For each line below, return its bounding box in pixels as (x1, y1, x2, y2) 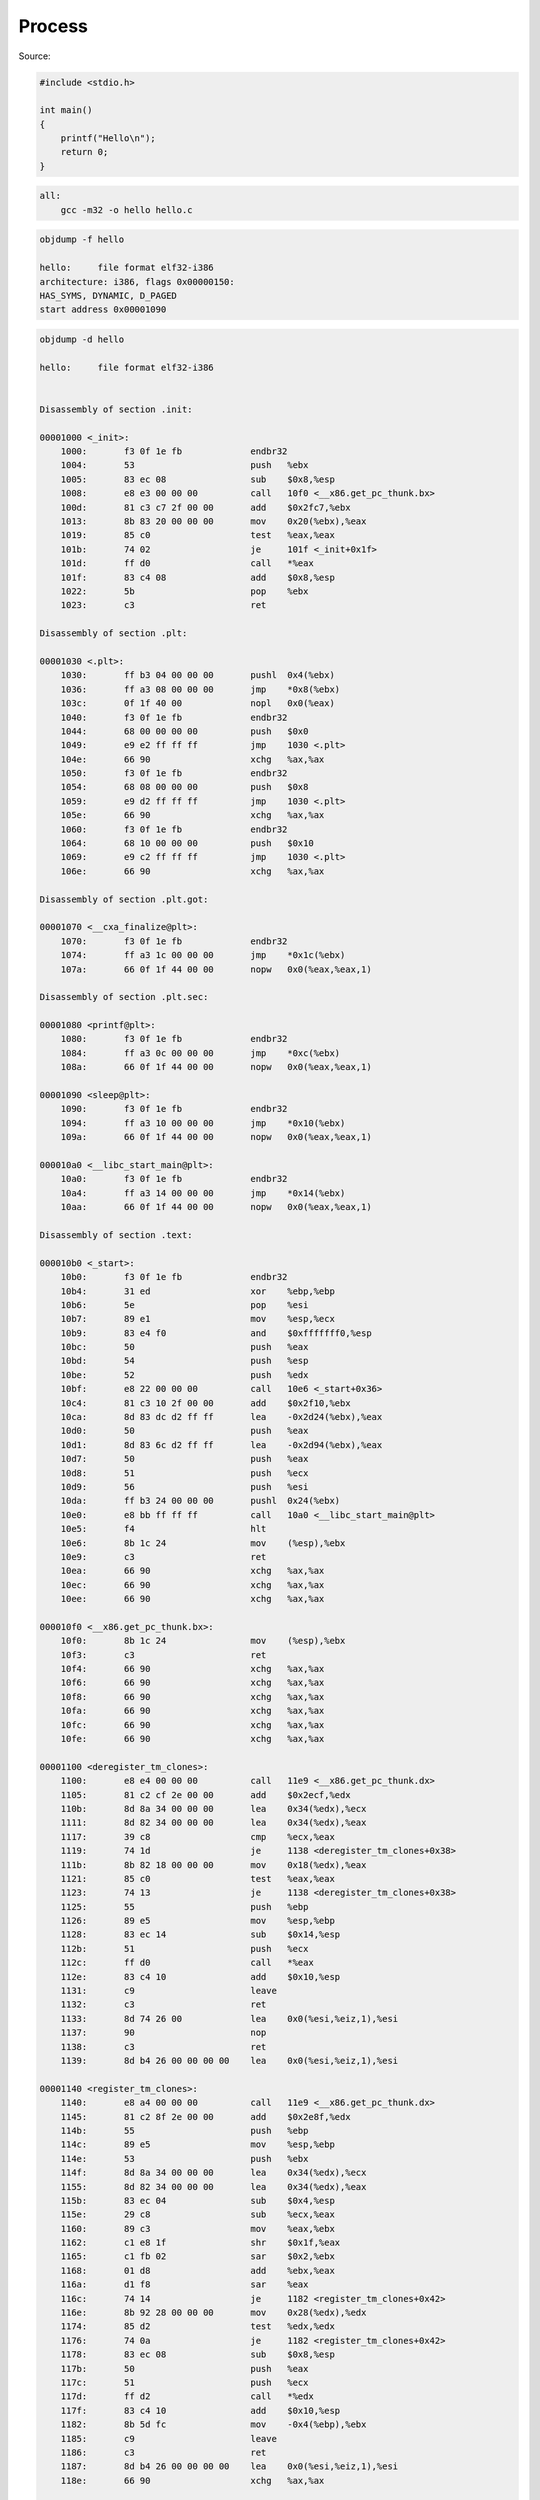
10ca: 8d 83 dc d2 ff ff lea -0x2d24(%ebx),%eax (60, 1411, 383, 1423)
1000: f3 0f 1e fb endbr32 (60, 446, 288, 457)
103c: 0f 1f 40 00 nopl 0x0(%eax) (60, 698, 335, 709)
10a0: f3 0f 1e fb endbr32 (60, 1173, 288, 1185)
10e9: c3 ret (60, 1551, 267, 1562)
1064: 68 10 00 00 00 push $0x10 (60, 838, 314, 849)
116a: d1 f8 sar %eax (60, 2279, 309, 2290)
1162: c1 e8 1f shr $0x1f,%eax (60, 2237, 341, 2249)
